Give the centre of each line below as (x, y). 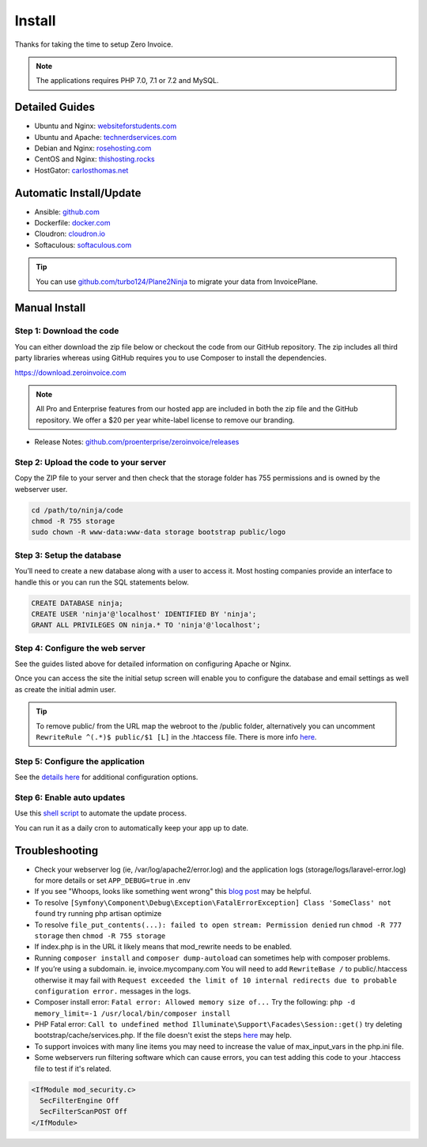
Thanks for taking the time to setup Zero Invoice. (94, 44)
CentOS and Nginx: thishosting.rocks (94, 159)
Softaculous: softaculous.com (83, 244)
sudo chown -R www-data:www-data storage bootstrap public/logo (159, 532)
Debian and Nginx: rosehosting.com (93, 148)
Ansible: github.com (67, 212)
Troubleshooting (57, 850)
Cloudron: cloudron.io (70, 234)
